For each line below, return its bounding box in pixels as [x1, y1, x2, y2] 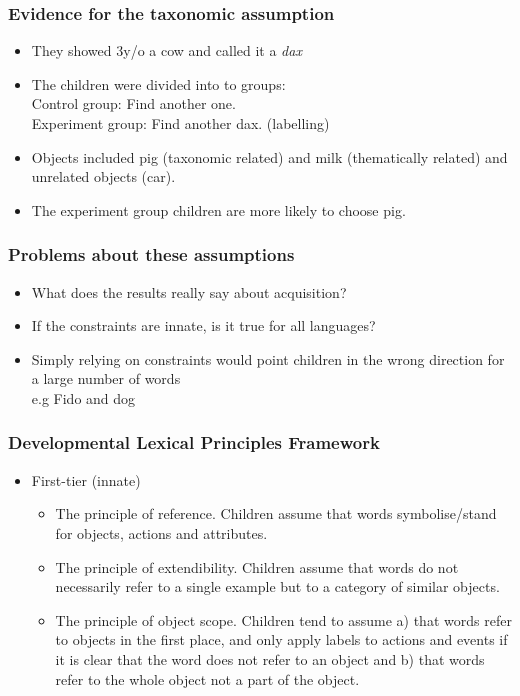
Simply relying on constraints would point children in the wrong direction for [31, 348, 505, 369]
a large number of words [31, 368, 181, 389]
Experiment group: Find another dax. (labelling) [31, 113, 330, 133]
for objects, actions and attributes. [55, 522, 268, 543]
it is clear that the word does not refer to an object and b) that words [55, 648, 485, 669]
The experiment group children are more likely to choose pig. [31, 199, 406, 220]
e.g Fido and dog [31, 387, 136, 408]
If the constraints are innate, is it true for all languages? [31, 315, 376, 336]
